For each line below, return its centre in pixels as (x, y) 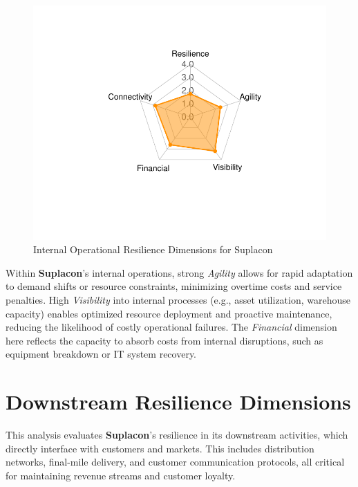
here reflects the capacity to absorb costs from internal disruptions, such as (164, 340)
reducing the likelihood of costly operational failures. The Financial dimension (171, 327)
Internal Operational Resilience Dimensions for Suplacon (153, 249)
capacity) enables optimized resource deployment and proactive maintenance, (169, 313)
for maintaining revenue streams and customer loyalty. (121, 475)
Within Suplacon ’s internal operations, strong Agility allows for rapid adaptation (179, 272)
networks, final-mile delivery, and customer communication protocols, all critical (175, 462)
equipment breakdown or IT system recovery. (101, 354)
